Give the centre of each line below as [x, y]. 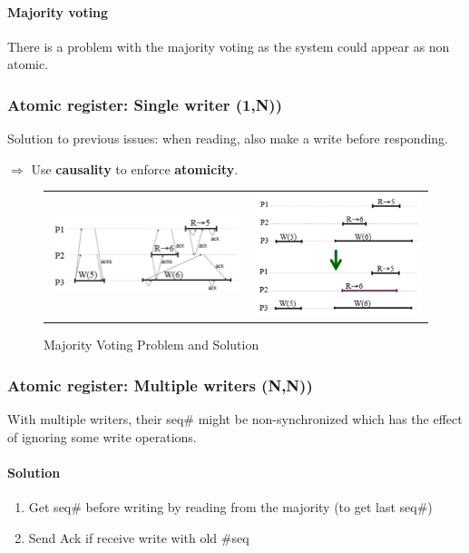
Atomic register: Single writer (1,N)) [145, 104]
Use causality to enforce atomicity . [135, 168]
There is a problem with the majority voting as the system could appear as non [229, 46]
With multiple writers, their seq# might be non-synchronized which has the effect [235, 418]
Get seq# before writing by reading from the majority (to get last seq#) [230, 506]
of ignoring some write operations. [102, 436]
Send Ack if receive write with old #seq [139, 537]
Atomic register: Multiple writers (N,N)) [160, 385]
